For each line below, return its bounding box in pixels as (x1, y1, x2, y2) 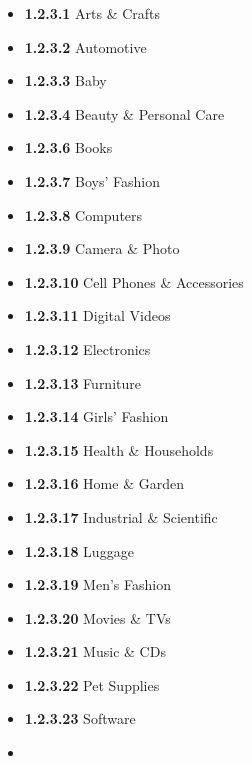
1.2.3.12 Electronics (24, 338, 151, 359)
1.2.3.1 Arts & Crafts (24, 3, 161, 23)
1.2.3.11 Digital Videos (24, 305, 171, 326)
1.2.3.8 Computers (24, 204, 143, 225)
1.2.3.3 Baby (24, 70, 107, 91)
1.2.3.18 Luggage (24, 540, 134, 561)
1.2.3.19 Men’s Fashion (24, 574, 171, 595)
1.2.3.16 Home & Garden (24, 473, 184, 494)
